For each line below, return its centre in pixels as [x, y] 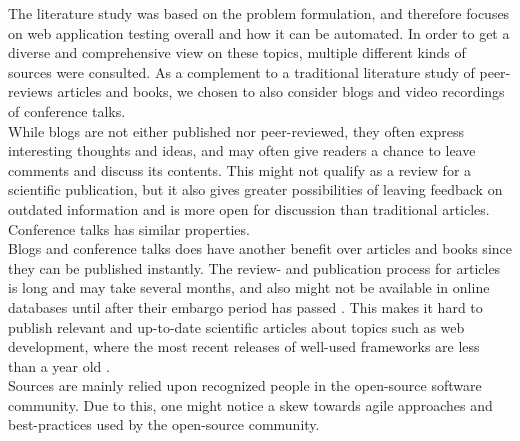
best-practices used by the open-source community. [164, 424]
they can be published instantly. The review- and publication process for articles [254, 267]
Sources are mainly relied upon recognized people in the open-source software [245, 385]
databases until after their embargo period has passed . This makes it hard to [245, 306]
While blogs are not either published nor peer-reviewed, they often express [236, 130]
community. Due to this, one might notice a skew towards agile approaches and [250, 404]
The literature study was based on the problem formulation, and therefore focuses [259, 13]
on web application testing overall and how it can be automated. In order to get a [259, 32]
